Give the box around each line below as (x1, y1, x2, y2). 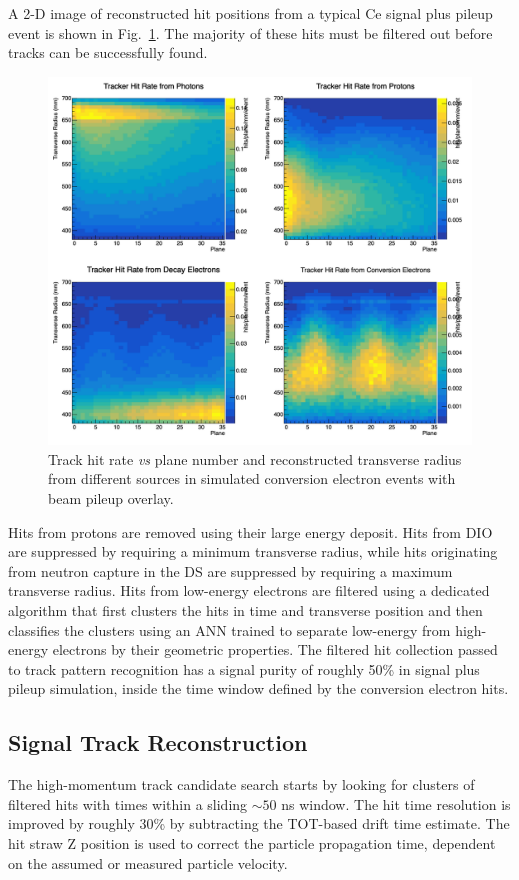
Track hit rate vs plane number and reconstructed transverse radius (48, 448, 462, 469)
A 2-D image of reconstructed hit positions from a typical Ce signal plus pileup (8, 3, 493, 23)
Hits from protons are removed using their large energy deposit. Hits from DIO (8, 521, 493, 542)
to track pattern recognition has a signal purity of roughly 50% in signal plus (8, 658, 480, 679)
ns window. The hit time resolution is (281, 793, 511, 814)
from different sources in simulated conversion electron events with (48, 468, 456, 489)
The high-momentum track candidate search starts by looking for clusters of (8, 774, 475, 795)
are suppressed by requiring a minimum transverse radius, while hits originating (8, 541, 498, 562)
